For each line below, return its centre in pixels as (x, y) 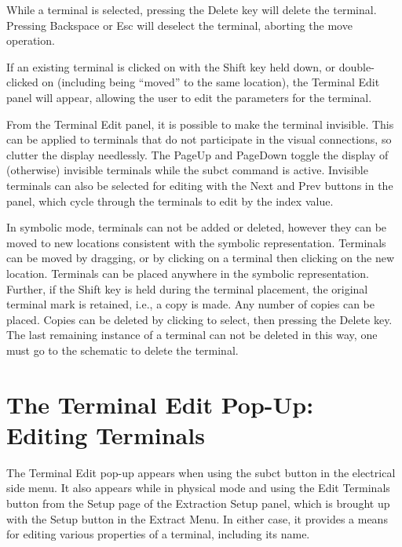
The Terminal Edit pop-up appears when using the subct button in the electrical (201, 472)
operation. (31, 40)
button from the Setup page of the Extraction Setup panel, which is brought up (198, 503)
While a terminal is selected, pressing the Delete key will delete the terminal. (192, 9)
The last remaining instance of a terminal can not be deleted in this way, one (192, 335)
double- (356, 66)
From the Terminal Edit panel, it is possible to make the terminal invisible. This (200, 124)
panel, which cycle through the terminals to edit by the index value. (170, 201)
